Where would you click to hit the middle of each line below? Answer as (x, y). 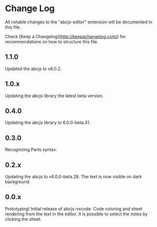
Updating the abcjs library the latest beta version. (54, 96)
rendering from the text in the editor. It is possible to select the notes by (76, 214)
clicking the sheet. (24, 219)
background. (18, 182)
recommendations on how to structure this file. (52, 41)
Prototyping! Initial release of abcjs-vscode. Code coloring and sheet (74, 209)
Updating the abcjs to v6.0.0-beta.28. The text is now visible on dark (73, 176)
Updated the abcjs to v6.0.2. (33, 69)
